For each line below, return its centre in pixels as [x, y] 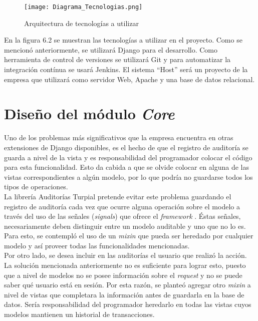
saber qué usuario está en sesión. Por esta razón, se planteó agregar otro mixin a [127, 285]
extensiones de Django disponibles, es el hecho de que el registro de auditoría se [126, 147]
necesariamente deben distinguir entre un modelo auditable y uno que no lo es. [125, 226]
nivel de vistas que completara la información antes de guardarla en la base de [124, 294]
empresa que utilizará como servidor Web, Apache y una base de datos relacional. [130, 79]
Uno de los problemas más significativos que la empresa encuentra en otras [119, 137]
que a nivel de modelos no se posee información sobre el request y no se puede [123, 275]
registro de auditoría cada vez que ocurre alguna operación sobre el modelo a [122, 206]
